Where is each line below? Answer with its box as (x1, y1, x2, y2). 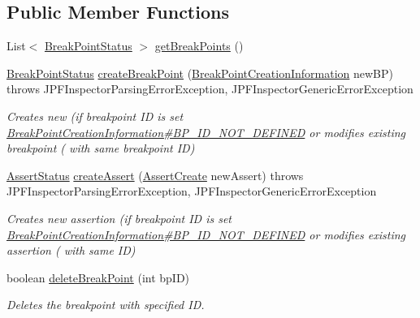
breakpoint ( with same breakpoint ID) (6, 140, 195, 157)
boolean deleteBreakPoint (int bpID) (6, 269, 190, 286)
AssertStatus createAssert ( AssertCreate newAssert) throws (6, 166, 304, 183)
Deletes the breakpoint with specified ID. (6, 296, 205, 313)
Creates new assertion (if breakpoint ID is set (6, 209, 232, 226)
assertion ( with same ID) (6, 242, 136, 259)
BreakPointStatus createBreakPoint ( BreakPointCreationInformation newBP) (6, 64, 393, 81)
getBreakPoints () (154, 37, 244, 54)
